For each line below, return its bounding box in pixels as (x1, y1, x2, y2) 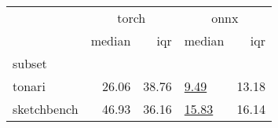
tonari (13, 77, 46, 95)
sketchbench (13, 100, 79, 118)
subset (13, 54, 47, 72)
